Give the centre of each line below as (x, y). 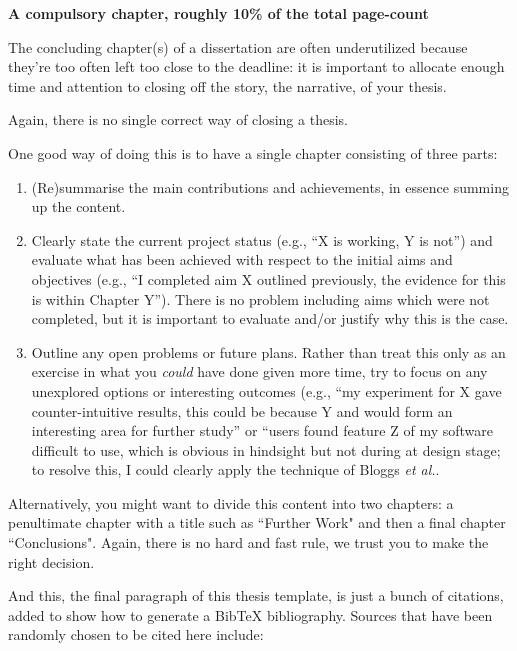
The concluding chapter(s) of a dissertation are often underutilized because (238, 46)
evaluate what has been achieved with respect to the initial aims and (242, 259)
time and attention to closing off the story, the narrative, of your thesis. (227, 85)
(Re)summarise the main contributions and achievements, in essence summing (270, 186)
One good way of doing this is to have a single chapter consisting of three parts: (253, 152)
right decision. (51, 561)
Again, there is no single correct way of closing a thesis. (178, 119)
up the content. (78, 206)
